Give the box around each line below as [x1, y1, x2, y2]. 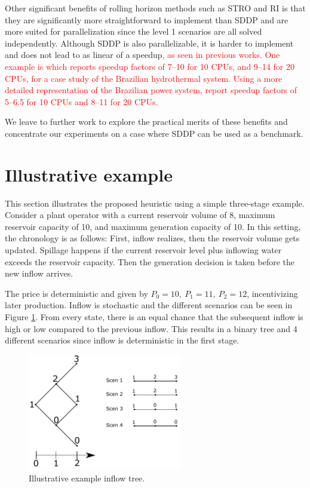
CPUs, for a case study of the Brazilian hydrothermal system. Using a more [5, 72, 283, 84]
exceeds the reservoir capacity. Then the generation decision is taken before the [5, 255, 295, 268]
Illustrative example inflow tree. [29, 471, 145, 484]
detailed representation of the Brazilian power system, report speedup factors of [5, 84, 297, 96]
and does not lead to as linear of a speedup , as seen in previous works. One [5, 48, 280, 61]
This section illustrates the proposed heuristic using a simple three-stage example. [5, 197, 305, 209]
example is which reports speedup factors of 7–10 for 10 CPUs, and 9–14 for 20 [5, 60, 294, 72]
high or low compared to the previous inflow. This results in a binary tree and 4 [5, 322, 297, 334]
